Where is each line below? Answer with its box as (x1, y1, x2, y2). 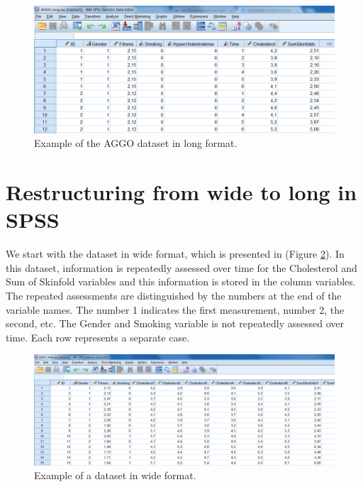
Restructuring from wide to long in (6, 177, 357, 207)
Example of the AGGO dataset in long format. (34, 136, 238, 151)
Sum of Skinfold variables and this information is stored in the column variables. (6, 274, 356, 289)
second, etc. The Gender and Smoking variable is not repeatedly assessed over (6, 316, 345, 331)
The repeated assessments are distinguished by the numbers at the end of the (6, 288, 342, 302)
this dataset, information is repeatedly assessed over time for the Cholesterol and (6, 260, 357, 275)
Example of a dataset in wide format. (34, 468, 196, 483)
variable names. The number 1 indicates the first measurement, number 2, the (6, 302, 345, 317)
